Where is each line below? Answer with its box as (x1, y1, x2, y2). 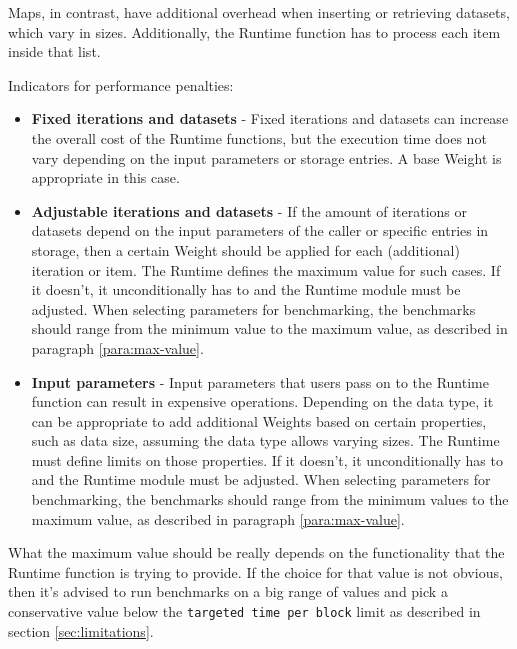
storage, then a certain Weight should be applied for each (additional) (31, 239, 460, 260)
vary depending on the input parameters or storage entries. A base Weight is (31, 147, 502, 168)
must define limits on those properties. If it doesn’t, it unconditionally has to (31, 449, 503, 470)
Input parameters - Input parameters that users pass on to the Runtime (31, 371, 489, 392)
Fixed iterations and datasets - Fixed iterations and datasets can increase (31, 108, 509, 129)
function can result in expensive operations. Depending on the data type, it (31, 391, 494, 412)
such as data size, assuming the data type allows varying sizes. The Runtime (31, 430, 500, 451)
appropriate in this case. (31, 167, 180, 188)
